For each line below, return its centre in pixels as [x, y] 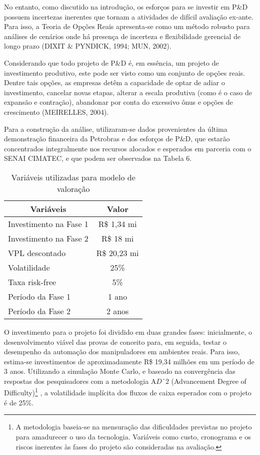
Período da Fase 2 [39, 311]
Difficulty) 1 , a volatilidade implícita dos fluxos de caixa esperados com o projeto [128, 392]
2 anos [117, 311]
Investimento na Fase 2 [48, 238]
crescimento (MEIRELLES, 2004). [56, 111]
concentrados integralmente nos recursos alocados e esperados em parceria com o [128, 148]
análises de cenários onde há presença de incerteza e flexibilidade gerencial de [122, 36]
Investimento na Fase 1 [48, 223]
